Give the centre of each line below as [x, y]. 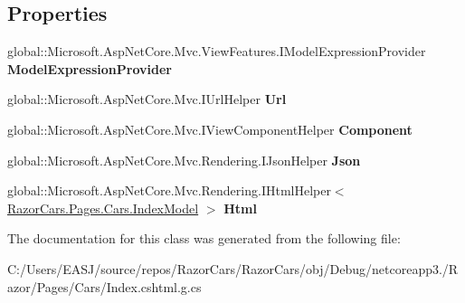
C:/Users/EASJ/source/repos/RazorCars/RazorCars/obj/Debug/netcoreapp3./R [233, 268]
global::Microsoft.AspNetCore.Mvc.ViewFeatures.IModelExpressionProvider [217, 51]
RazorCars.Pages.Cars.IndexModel [103, 208]
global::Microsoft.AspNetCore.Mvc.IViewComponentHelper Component [210, 129]
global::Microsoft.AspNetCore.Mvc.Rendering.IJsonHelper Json [184, 160]
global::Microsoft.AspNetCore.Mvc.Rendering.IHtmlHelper [169, 190]
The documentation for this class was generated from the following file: [204, 238]
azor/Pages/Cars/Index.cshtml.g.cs [104, 286]
